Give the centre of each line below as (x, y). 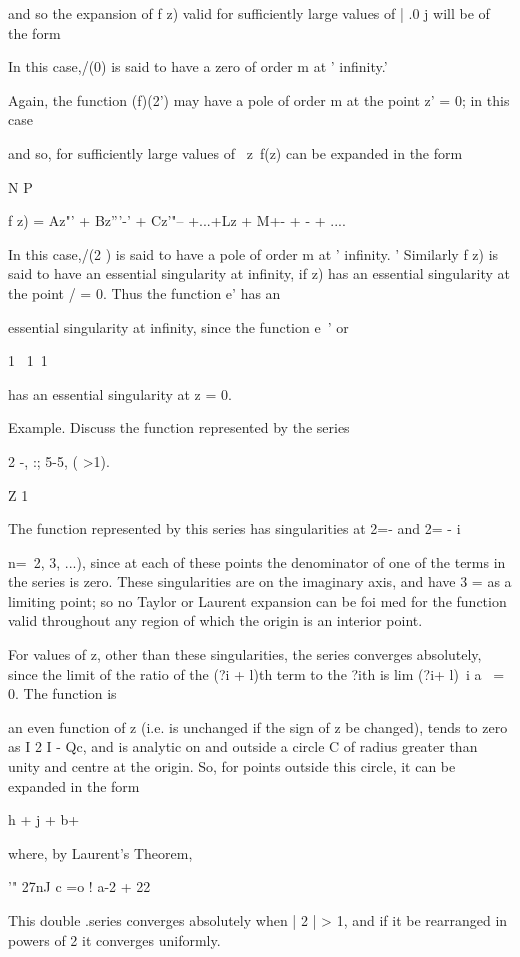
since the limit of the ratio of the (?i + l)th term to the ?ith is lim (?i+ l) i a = (256, 673)
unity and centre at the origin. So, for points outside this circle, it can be (232, 766)
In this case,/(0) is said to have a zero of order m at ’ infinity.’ (198, 66)
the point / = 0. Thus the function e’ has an (144, 292)
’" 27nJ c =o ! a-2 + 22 (79, 886)
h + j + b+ (44, 819)
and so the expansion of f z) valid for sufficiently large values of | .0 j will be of (249, 13)
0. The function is (62, 693)
